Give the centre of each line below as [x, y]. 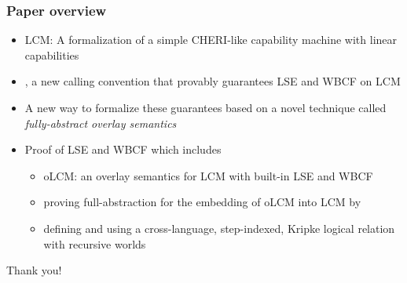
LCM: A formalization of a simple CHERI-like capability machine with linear [211, 40]
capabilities [52, 54]
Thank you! [34, 270]
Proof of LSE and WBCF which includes [123, 149]
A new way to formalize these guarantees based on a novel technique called [205, 107]
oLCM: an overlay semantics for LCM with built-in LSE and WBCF [208, 175]
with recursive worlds [95, 243]
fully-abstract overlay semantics [101, 123]
